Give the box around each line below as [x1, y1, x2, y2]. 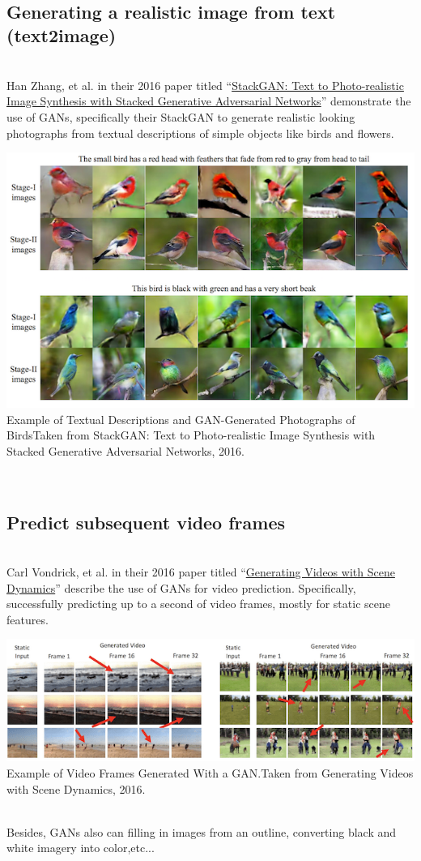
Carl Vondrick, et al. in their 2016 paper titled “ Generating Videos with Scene [6, 563, 395, 580]
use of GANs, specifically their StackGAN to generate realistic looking [6, 108, 355, 125]
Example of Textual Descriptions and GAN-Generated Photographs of [6, 410, 355, 427]
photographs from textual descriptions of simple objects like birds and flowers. [6, 124, 394, 141]
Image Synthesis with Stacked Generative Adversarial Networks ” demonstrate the [6, 92, 411, 109]
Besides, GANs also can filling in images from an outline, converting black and [6, 823, 397, 840]
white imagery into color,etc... [6, 839, 155, 856]
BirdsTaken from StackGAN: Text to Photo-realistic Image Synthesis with [6, 426, 376, 443]
